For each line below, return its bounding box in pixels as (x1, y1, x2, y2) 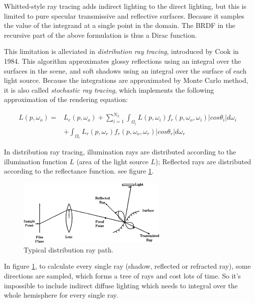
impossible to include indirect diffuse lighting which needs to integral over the (4, 280, 238, 290)
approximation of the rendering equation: (4, 94, 128, 104)
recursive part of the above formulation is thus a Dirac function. (4, 29, 197, 40)
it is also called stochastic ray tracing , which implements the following (4, 84, 214, 95)
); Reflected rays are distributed (155, 156, 252, 166)
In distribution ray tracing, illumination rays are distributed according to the (4, 147, 236, 157)
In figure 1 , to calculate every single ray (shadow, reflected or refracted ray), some (4, 261, 251, 271)
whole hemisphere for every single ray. (4, 290, 118, 300)
